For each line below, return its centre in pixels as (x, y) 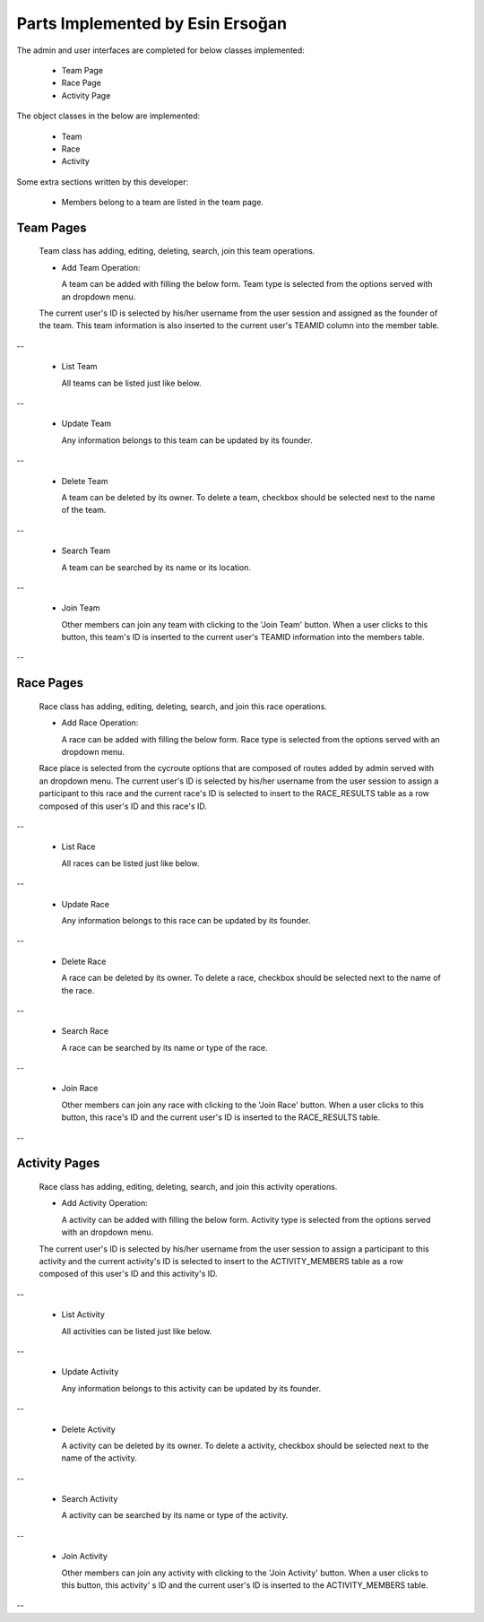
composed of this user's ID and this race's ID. (123, 806)
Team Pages (52, 227)
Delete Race (84, 961)
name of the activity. (99, 1458)
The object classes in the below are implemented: (108, 116)
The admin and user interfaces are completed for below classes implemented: (160, 50)
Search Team (86, 551)
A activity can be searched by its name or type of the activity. (175, 1515)
